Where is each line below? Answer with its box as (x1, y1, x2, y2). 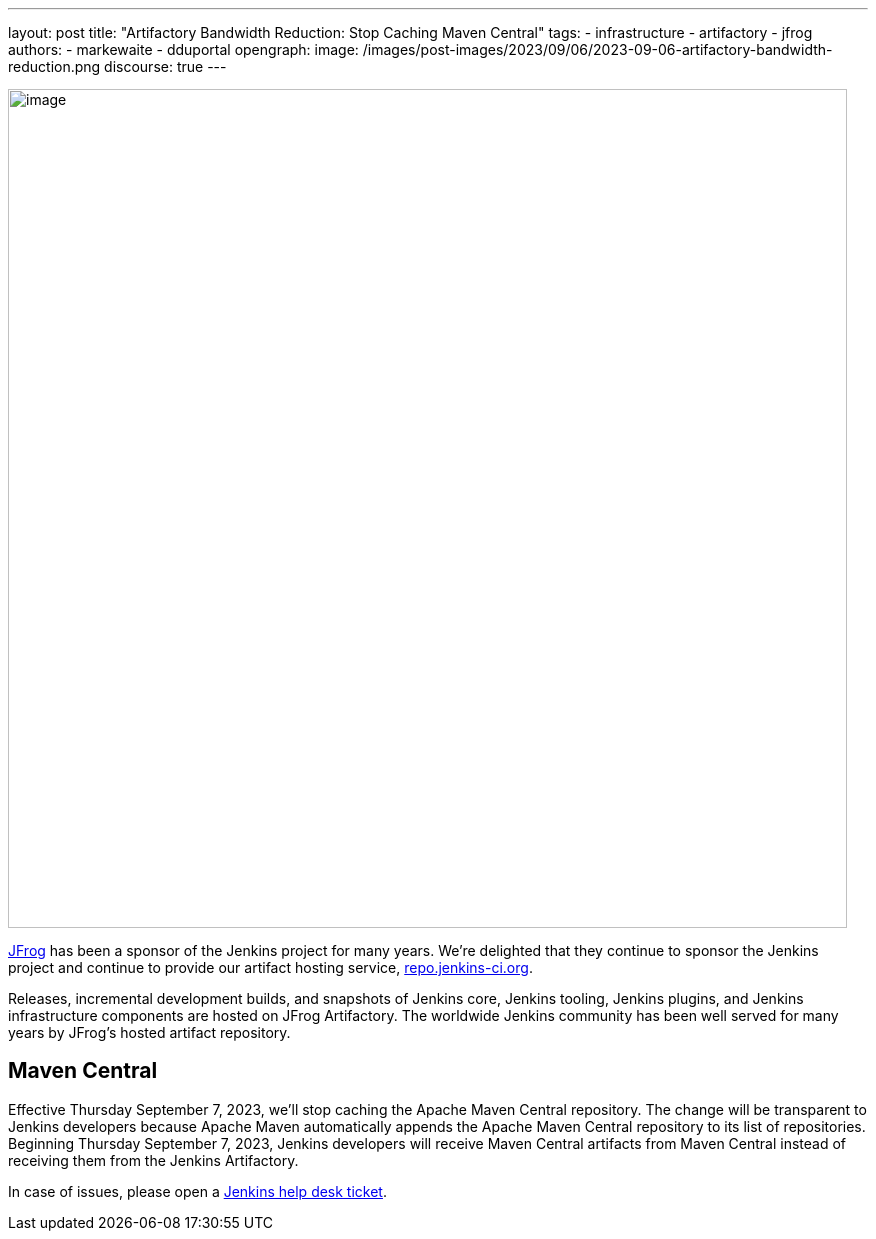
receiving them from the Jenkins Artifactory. (8, 1151, 299, 1169)
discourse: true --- (104, 58, 227, 75)
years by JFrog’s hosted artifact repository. (8, 1024, 291, 1041)
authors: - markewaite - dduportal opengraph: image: (8, 41, 359, 58)
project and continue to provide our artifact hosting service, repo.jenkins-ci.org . (8, 959, 533, 976)
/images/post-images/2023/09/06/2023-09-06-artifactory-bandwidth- (362, 41, 833, 58)
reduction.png (8, 58, 101, 75)
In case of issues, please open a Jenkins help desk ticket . (8, 1182, 387, 1200)
